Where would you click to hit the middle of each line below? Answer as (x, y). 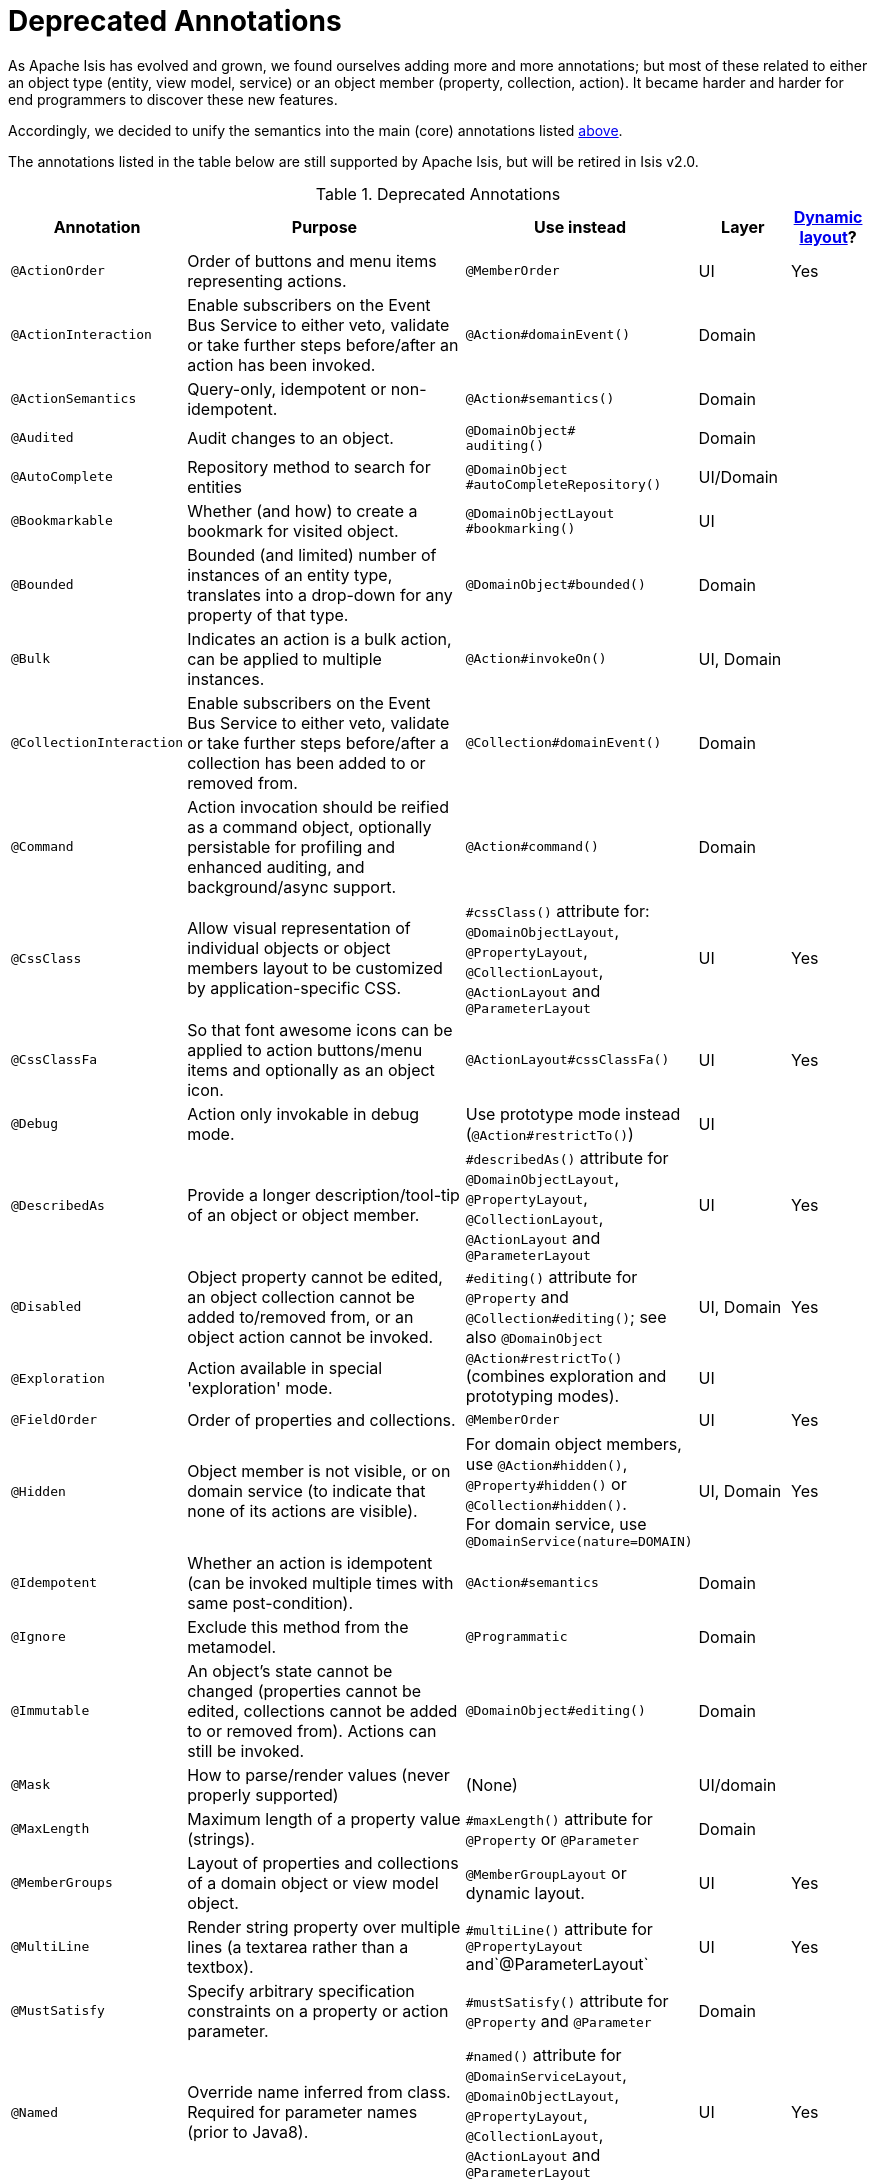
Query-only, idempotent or (287, 388)
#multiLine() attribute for (559, 1929)
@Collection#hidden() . (546, 1503)
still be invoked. (246, 1750)
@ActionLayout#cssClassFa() (567, 1060)
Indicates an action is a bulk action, (319, 638)
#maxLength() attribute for (559, 1818)
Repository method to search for (309, 466)
